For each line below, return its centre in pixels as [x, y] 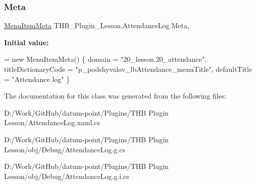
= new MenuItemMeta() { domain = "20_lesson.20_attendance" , [106, 59]
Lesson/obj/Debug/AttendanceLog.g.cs [65, 149]
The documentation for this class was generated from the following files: [115, 96]
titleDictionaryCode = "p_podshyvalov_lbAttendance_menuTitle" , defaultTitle [128, 69]
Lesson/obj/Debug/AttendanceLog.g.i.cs [67, 176]
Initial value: [27, 42]
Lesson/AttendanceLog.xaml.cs [52, 122]
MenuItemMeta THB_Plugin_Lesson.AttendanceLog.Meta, [97, 25]
